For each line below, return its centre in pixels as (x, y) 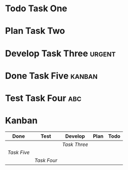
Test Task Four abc (43, 98)
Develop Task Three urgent (61, 53)
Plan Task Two (35, 31)
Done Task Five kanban (51, 76)
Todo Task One (36, 9)
